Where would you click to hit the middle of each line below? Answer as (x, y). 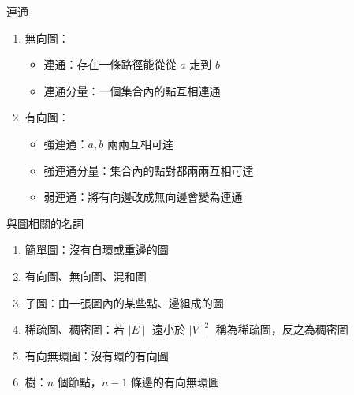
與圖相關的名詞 (45, 223)
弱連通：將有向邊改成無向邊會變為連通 (143, 197)
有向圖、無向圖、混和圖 (86, 276)
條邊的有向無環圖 (175, 382)
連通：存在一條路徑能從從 (110, 64)
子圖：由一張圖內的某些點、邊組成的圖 (124, 302)
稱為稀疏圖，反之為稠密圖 (282, 329)
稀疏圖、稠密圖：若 (75, 329)
